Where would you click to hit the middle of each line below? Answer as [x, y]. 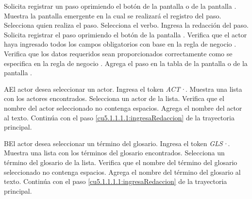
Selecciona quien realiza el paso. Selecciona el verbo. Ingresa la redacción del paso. [126, 25]
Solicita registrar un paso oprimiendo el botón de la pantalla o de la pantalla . [120, 6]
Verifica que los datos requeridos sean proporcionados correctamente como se [118, 53]
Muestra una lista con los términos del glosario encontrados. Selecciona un [114, 153]
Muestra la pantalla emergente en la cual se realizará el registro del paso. [113, 15]
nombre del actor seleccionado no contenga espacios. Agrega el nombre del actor [123, 108]
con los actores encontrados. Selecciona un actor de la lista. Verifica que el [114, 98]
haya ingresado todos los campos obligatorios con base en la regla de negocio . [120, 44]
